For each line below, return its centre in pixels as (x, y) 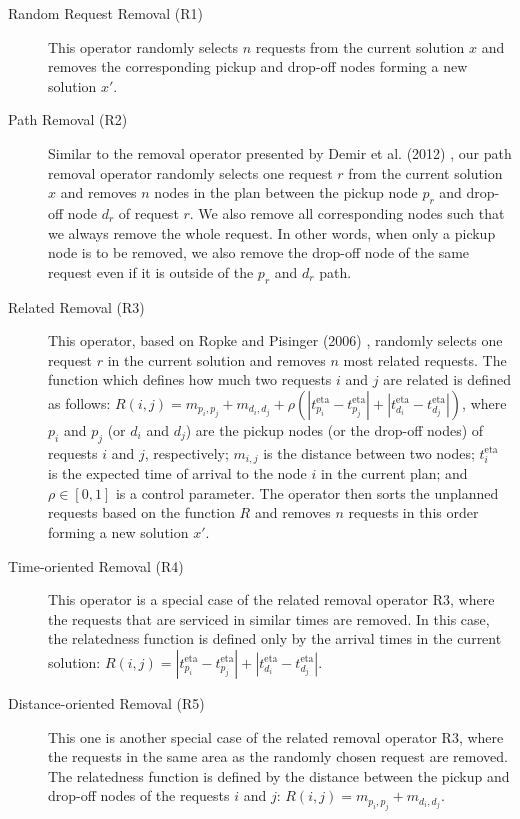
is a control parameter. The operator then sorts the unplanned (307, 492)
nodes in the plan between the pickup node (286, 192)
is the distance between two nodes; (369, 452)
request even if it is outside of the (151, 271)
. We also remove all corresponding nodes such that (347, 212)
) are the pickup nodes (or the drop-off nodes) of (334, 429)
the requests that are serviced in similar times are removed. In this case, (269, 618)
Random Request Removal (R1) (105, 13)
